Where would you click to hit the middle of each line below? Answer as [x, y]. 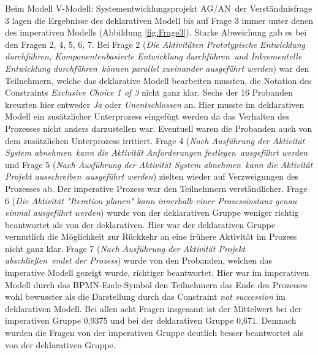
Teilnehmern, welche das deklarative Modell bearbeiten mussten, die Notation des [158, 80]
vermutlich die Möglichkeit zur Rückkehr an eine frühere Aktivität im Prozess [151, 236]
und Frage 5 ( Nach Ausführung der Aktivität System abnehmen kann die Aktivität [159, 164]
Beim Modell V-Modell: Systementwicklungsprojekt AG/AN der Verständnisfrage [159, 8]
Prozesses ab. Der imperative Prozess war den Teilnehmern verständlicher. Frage [156, 188]
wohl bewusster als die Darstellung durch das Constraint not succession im [146, 296]
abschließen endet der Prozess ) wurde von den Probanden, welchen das [139, 260]
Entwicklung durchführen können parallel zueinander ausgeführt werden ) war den [157, 68]
